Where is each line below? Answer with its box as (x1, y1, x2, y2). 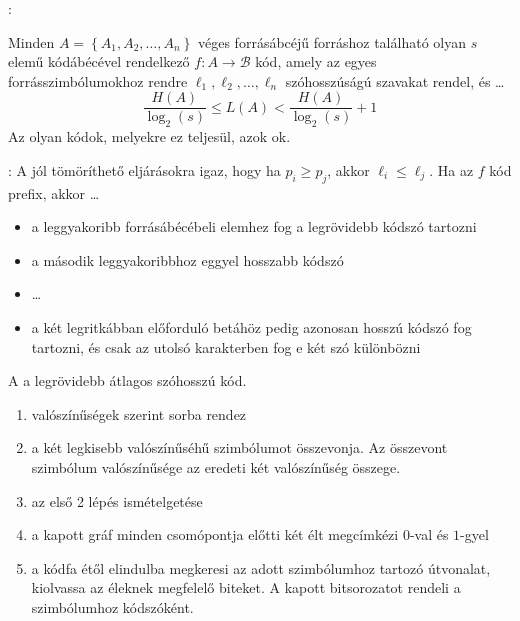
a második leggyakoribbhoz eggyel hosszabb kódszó (31, 249, 344, 270)
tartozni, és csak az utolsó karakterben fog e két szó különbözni (31, 336, 421, 357)
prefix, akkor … (8, 182, 100, 203)
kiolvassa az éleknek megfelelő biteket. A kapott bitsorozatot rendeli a (31, 577, 461, 598)
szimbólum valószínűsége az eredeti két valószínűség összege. (31, 456, 401, 477)
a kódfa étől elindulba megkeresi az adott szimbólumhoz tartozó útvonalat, (31, 557, 491, 578)
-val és (409, 524, 449, 545)
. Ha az (429, 159, 474, 180)
